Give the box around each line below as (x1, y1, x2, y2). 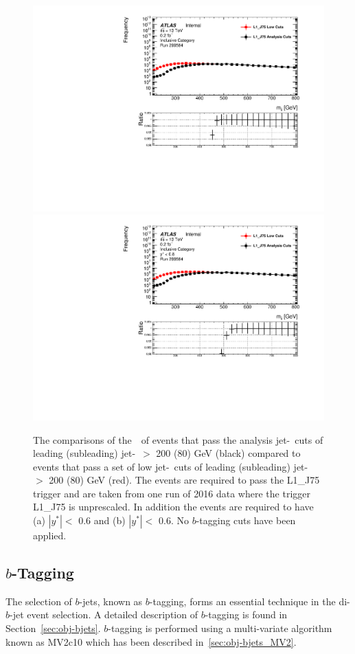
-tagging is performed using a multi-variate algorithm (108, 621, 332, 635)
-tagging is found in (205, 607, 288, 622)
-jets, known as (79, 594, 143, 608)
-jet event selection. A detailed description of (10, 607, 198, 622)
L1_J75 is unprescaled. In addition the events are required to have (33, 499, 314, 514)
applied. (33, 528, 67, 543)
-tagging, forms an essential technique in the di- (149, 594, 350, 608)
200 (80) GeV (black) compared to (156, 446, 301, 460)
